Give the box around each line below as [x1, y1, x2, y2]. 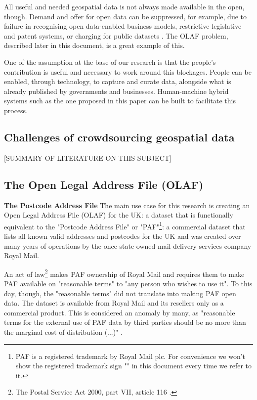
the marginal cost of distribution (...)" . [4, 326, 123, 337]
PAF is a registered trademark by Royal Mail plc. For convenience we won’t [15, 351, 246, 361]
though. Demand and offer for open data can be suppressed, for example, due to [4, 11, 247, 21]
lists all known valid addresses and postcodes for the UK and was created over [4, 230, 241, 241]
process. [4, 105, 28, 115]
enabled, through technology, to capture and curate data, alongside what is [4, 76, 231, 87]
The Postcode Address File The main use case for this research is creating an [4, 200, 250, 210]
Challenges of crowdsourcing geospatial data [4, 129, 235, 144]
